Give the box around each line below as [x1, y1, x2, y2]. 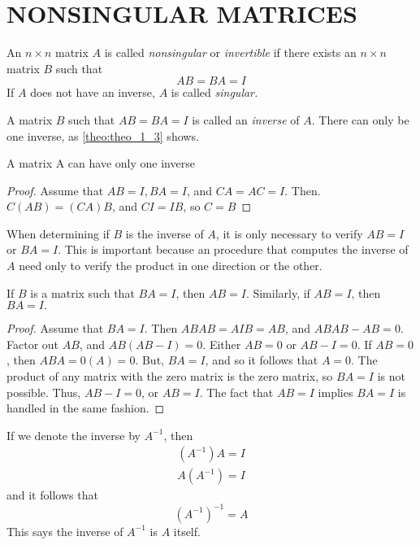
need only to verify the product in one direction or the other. [19, 257, 323, 274]
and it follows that [6, 486, 98, 504]
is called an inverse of [192, 111, 300, 128]
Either [209, 335, 241, 352]
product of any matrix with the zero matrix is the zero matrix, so [6, 368, 333, 385]
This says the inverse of [6, 522, 123, 539]
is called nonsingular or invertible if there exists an [104, 44, 357, 61]
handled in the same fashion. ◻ [6, 399, 165, 416]
